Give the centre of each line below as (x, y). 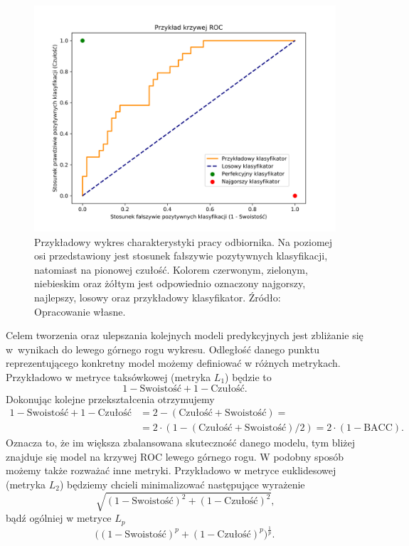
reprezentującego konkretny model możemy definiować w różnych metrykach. (173, 363)
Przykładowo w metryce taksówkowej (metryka (108, 376)
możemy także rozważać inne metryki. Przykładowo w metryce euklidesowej (171, 470)
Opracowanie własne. (80, 311)
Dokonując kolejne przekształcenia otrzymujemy (110, 398)
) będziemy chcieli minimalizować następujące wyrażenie (182, 484)
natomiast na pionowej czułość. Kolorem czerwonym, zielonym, (171, 269)
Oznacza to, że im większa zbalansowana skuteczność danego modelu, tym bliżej (181, 443)
